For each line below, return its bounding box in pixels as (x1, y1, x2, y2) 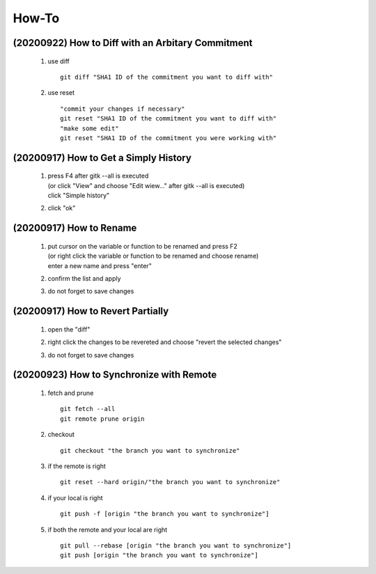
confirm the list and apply (47, 274, 121, 283)
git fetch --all (60, 405, 116, 413)
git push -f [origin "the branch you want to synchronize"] (60, 510, 269, 518)
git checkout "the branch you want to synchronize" (60, 447, 240, 454)
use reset (47, 88, 75, 97)
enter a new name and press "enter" (47, 261, 152, 270)
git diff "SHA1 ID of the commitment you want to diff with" (60, 73, 273, 81)
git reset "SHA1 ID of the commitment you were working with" (60, 134, 277, 142)
